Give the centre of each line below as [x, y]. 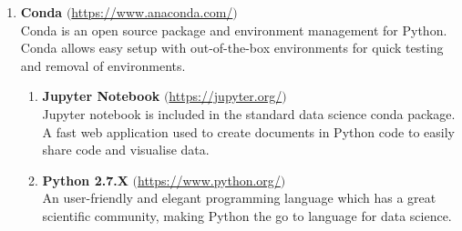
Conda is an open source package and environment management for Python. [234, 30]
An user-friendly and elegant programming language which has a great [239, 198]
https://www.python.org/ [209, 180]
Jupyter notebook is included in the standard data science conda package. [249, 113]
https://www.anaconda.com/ [152, 12]
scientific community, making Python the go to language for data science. [247, 215]
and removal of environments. [103, 65]
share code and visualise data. [126, 150]
